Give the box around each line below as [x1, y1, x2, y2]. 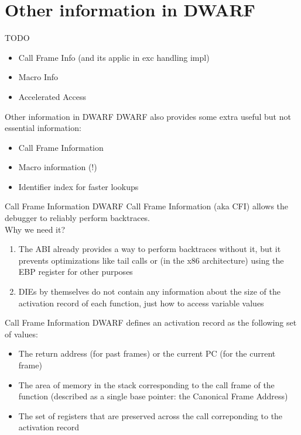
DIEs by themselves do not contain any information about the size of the [18, 285, 281, 298]
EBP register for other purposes [18, 265, 133, 278]
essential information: [5, 122, 81, 134]
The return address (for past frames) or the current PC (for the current [18, 347, 276, 360]
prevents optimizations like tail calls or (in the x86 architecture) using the [18, 254, 284, 266]
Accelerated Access [18, 90, 87, 102]
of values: [5, 327, 38, 340]
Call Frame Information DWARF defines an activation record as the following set [5, 316, 297, 329]
